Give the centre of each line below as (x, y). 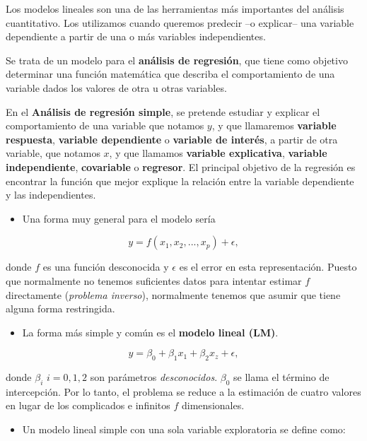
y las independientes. (51, 195)
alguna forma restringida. (60, 308)
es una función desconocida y (106, 267)
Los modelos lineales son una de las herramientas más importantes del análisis (175, 8)
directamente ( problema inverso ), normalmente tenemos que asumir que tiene (173, 294)
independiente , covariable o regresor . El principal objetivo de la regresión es (181, 166)
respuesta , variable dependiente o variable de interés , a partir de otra (172, 139)
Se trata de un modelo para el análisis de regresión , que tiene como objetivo (177, 60)
